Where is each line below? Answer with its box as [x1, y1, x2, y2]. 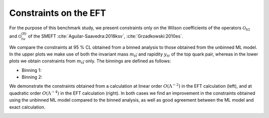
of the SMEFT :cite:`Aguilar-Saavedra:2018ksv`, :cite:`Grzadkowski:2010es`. [28, 33, 183, 39]
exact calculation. [9, 104, 46, 110]
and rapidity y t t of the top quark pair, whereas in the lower [138, 51, 259, 58]
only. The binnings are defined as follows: [85, 58, 171, 64]
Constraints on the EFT [9, 7, 107, 18]
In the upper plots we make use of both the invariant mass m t [9, 51, 136, 58]
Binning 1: [21, 67, 42, 73]
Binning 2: [21, 74, 42, 80]
